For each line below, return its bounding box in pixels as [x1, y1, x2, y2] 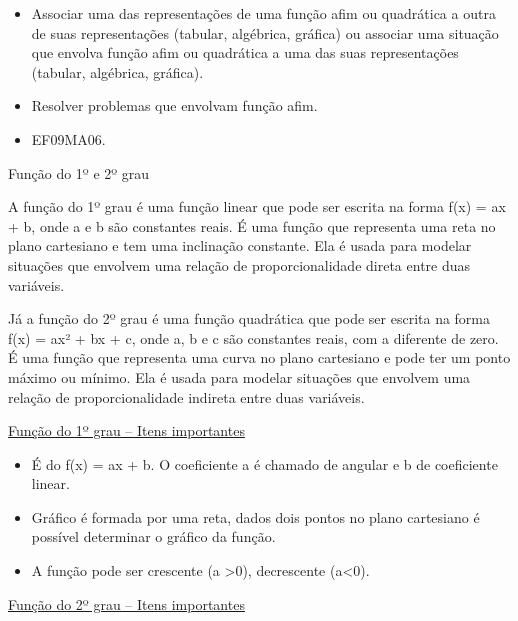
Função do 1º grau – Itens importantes [8, 420, 245, 441]
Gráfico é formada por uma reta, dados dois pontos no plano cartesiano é [31, 506, 480, 527]
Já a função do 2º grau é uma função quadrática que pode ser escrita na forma [8, 308, 491, 329]
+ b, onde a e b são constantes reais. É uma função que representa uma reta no [8, 215, 496, 236]
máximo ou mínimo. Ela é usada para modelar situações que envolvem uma [8, 366, 471, 387]
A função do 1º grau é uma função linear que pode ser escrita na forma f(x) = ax [8, 196, 506, 217]
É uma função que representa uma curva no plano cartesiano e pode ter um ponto [8, 347, 511, 368]
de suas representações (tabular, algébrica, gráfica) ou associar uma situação [31, 22, 499, 43]
